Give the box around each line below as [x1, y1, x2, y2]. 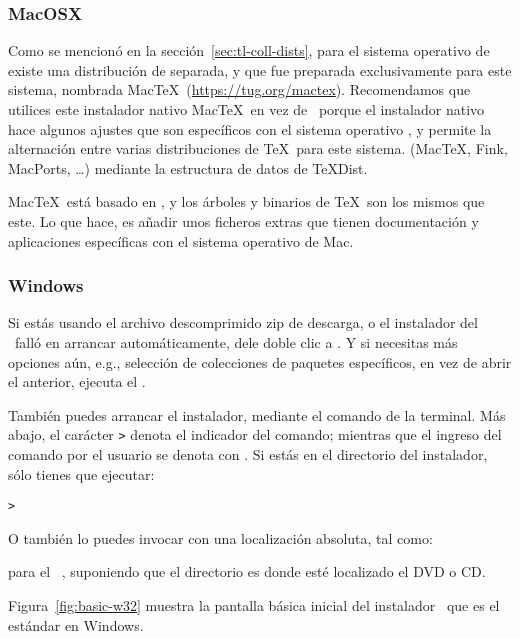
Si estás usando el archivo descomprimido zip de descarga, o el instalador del [8, 312, 478, 333]
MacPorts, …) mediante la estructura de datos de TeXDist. [8, 157, 368, 178]
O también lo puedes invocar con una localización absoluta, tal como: [8, 527, 433, 548]
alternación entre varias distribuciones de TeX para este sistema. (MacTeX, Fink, [8, 138, 508, 159]
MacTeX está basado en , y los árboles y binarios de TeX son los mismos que [8, 191, 485, 212]
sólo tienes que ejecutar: [8, 463, 155, 484]
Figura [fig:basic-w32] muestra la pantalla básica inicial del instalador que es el [8, 595, 500, 616]
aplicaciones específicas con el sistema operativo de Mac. [8, 230, 354, 251]
